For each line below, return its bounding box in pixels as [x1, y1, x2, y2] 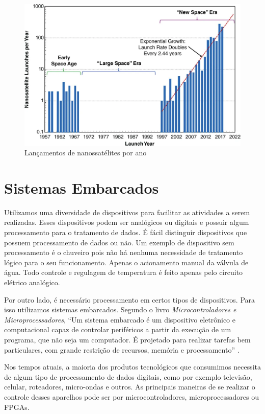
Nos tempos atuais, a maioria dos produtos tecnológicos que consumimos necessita [4, 361, 261, 372]
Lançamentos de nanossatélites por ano [24, 147, 147, 158]
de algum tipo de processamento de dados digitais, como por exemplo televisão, [4, 371, 252, 382]
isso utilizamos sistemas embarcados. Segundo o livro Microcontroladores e [4, 304, 236, 315]
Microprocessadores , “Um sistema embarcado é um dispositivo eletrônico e [4, 314, 235, 325]
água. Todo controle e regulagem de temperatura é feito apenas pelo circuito [4, 267, 243, 278]
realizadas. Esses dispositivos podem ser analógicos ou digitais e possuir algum [4, 217, 249, 227]
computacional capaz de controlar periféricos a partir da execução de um [4, 324, 231, 335]
